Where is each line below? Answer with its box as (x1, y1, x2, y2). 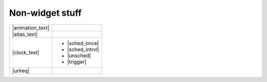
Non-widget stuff (9, 7, 82, 18)
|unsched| (67, 52, 91, 59)
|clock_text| (12, 49, 40, 56)
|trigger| (67, 58, 87, 65)
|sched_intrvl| (67, 46, 99, 53)
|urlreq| (12, 67, 30, 74)
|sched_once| (67, 40, 99, 46)
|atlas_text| (12, 31, 38, 38)
